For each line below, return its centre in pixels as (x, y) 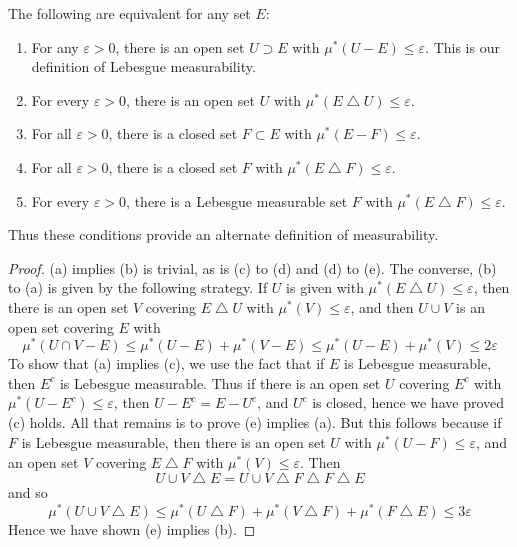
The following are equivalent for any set (129, 13)
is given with (325, 287)
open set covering (61, 326)
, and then (382, 306)
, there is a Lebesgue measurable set (237, 200)
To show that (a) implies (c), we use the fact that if (166, 363)
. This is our (462, 46)
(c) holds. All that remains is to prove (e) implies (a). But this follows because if (255, 422)
